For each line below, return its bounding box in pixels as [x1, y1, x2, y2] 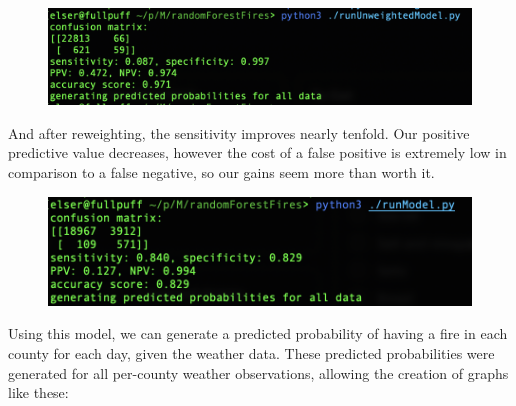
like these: [8, 382, 69, 403]
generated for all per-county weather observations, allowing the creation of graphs [8, 362, 509, 383]
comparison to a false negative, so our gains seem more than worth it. [8, 162, 435, 183]
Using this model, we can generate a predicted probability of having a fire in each [8, 323, 508, 344]
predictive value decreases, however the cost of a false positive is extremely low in [8, 142, 507, 163]
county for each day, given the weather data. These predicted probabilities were [8, 342, 495, 363]
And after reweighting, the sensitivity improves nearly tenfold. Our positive [8, 122, 470, 143]
